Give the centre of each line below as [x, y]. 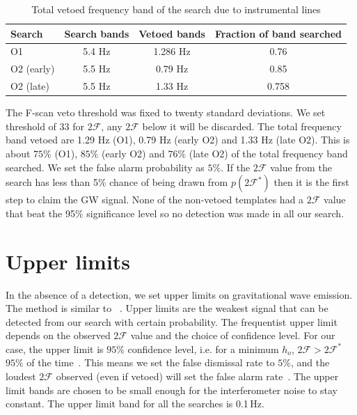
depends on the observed [58, 335]
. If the [236, 167]
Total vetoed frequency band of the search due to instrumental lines [176, 9]
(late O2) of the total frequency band [268, 153]
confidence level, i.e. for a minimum [203, 349]
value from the [301, 167]
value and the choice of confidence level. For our [233, 335]
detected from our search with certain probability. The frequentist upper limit [172, 321]
